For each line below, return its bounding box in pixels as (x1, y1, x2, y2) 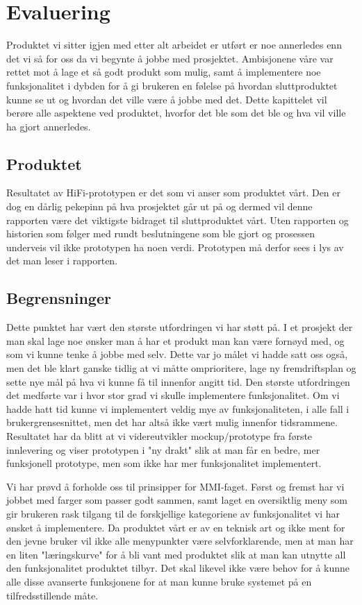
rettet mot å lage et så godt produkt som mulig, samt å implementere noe (6, 65, 321, 79)
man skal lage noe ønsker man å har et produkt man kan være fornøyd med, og (6, 333, 345, 348)
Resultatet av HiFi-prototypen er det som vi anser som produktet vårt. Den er (6, 185, 340, 200)
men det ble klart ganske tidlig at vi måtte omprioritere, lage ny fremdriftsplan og (6, 361, 356, 375)
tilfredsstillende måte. (6, 588, 99, 602)
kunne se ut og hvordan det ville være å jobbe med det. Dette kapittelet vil (6, 92, 327, 106)
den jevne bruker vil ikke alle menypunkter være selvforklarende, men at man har (6, 534, 354, 548)
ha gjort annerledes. (6, 119, 91, 133)
